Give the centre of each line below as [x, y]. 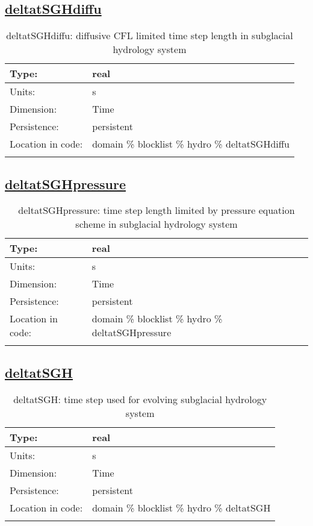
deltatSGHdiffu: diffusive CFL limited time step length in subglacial [150, 36]
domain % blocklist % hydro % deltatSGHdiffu [191, 144]
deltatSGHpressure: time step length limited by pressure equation [156, 210]
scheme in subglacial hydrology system [156, 224]
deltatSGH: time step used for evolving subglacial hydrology [140, 399]
